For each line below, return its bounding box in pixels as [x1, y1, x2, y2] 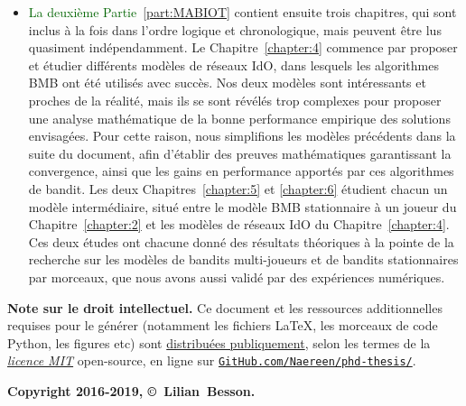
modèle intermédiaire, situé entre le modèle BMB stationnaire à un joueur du [28, 197, 457, 216]
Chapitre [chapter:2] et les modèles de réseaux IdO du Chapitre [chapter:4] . [28, 215, 450, 234]
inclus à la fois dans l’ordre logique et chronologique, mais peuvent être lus [28, 20, 442, 39]
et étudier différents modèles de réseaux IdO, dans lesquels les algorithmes [28, 55, 439, 74]
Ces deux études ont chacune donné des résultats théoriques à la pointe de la [28, 232, 454, 251]
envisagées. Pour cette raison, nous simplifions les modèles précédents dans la [28, 126, 456, 145]
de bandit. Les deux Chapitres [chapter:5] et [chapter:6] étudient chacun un [28, 179, 448, 198]
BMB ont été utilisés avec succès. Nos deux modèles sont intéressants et [28, 73, 426, 92]
